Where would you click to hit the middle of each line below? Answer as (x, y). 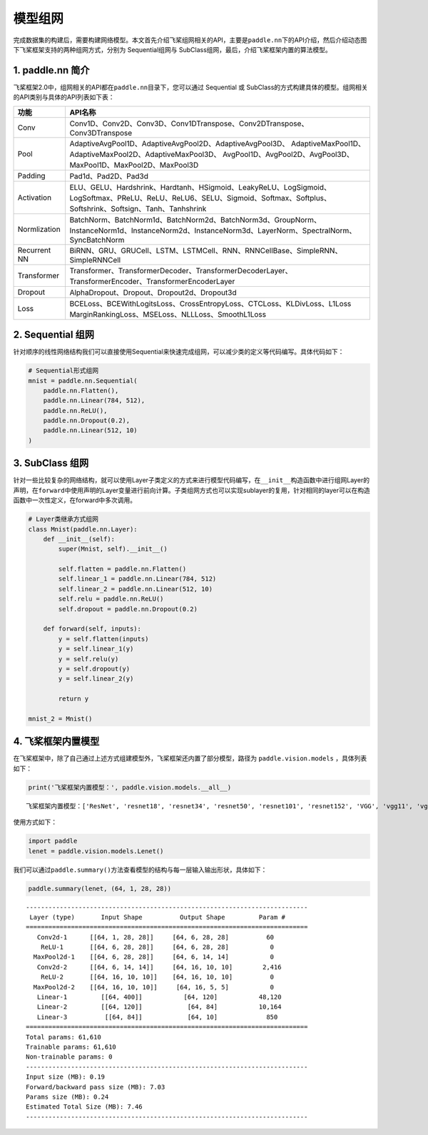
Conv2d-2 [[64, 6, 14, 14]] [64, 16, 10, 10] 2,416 (159, 967)
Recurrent (34, 250)
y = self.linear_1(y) (96, 649)
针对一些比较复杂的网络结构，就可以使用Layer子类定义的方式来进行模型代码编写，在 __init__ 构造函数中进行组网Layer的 (192, 480)
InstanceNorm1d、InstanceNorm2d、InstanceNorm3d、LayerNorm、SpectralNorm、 (213, 230)
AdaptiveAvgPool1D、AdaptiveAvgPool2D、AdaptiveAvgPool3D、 (179, 143)
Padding (31, 175)
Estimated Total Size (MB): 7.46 (84, 1107)
